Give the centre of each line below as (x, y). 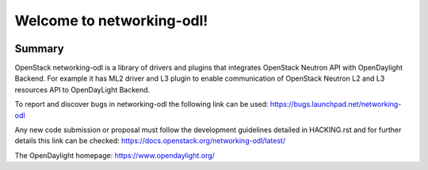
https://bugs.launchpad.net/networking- (336, 104)
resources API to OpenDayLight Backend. (82, 89)
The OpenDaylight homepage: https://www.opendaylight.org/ (115, 155)
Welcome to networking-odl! (111, 21)
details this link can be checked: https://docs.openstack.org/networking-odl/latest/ (150, 141)
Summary (39, 49)
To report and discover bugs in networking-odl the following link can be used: (141, 104)
